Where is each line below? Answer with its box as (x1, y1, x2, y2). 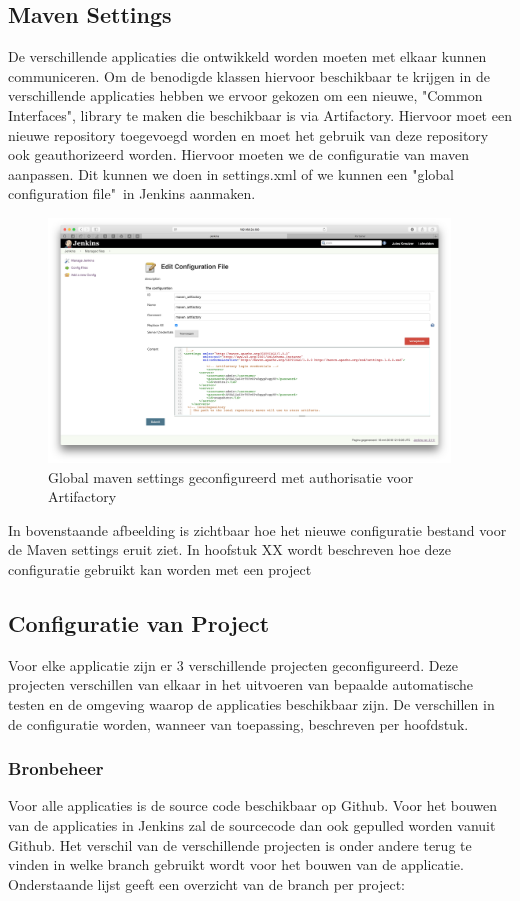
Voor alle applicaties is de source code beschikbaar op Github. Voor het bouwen (8, 795, 498, 816)
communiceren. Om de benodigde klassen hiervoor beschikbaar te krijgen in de (8, 65, 490, 86)
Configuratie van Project (8, 607, 270, 638)
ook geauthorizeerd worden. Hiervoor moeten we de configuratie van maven (8, 144, 470, 165)
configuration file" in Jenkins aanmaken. (8, 183, 256, 204)
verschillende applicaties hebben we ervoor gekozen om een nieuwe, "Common (8, 85, 483, 106)
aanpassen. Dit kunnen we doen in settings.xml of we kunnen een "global (8, 163, 454, 184)
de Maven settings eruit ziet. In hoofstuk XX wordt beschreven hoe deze (8, 539, 451, 560)
